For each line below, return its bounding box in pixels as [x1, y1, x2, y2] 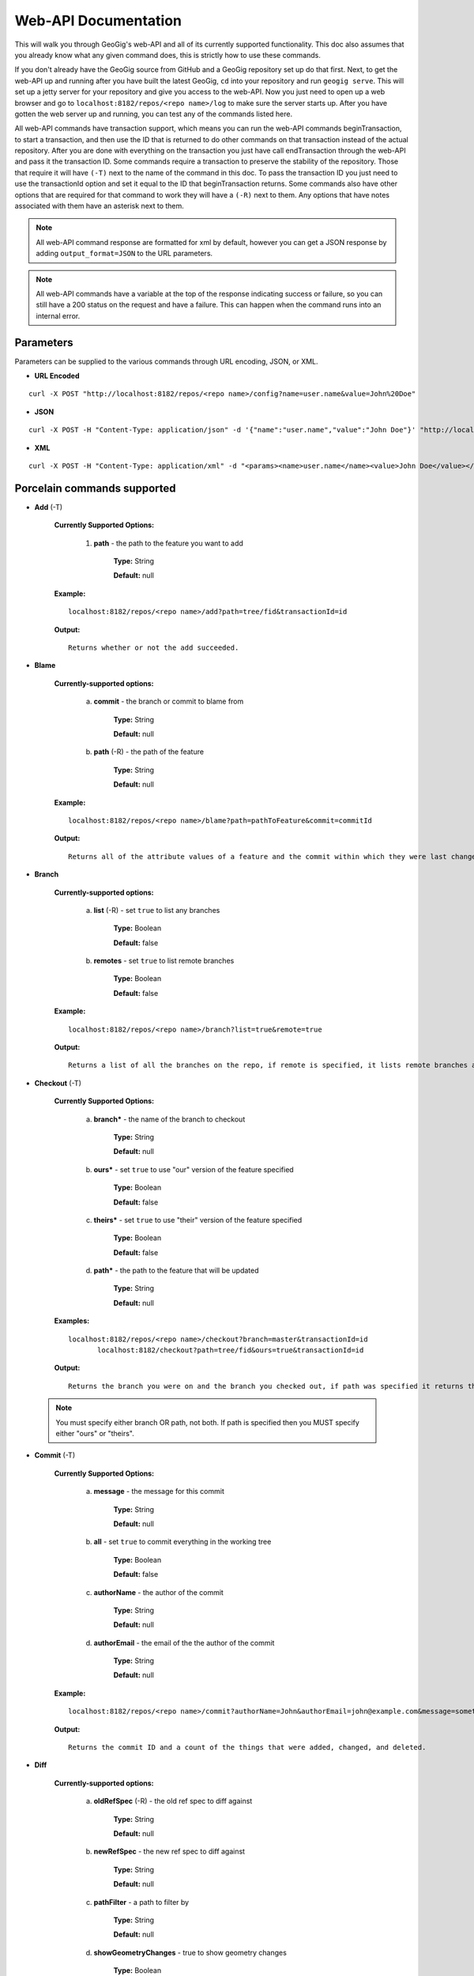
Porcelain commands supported [14, 481, 177, 495]
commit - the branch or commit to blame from [93, 696, 244, 707]
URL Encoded [34, 371, 80, 381]
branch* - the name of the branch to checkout [93, 1114, 246, 1124]
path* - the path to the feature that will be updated [93, 1265, 260, 1276]
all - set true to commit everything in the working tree [93, 1537, 272, 1547]
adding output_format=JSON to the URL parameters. [36, 249, 213, 258]
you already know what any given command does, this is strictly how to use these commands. [14, 50, 322, 59]
